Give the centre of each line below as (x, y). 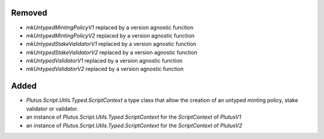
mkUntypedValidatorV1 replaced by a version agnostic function (104, 61)
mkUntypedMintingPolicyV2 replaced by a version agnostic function (110, 35)
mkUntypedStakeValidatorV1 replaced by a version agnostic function (111, 44)
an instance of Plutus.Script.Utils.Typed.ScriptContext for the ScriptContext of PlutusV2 (134, 125)
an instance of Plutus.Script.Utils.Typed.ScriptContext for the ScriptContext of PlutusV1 (133, 117)
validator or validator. (52, 109)
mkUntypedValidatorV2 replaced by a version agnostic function (105, 69)
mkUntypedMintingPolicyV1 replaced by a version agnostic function (110, 27)
